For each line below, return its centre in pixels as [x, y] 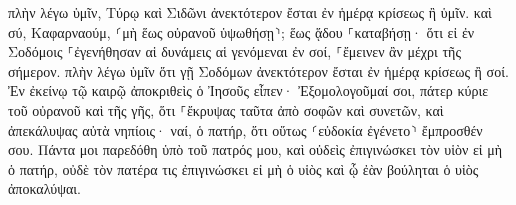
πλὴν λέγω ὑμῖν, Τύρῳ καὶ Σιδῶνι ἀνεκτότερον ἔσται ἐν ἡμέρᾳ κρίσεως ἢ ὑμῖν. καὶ [250, 12]
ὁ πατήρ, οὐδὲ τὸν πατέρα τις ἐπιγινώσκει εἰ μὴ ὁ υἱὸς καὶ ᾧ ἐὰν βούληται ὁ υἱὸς [243, 168]
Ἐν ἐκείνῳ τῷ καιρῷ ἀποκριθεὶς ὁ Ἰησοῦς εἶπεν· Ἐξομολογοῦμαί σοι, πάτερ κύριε [248, 90]
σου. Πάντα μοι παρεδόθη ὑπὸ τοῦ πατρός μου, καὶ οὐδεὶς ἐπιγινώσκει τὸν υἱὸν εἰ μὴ [255, 149]
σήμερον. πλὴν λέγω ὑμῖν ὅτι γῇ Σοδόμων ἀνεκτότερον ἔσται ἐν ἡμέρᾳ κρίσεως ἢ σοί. [258, 70]
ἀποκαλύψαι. [44, 188]
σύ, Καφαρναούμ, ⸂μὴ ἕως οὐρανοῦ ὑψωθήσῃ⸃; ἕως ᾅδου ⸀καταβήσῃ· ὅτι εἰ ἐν [241, 31]
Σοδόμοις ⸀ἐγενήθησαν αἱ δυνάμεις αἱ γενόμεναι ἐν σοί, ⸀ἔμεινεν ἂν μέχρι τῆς [234, 51]
